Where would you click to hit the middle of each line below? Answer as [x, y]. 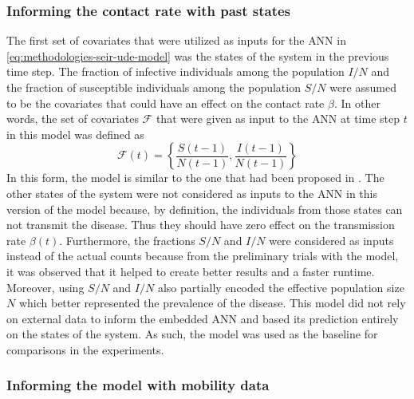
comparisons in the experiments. [85, 349]
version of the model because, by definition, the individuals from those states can [205, 209]
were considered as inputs [331, 240]
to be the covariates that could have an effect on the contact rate [166, 103]
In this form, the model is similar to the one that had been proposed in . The [195, 178]
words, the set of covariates [73, 119]
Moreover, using [45, 287]
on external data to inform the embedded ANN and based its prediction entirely [203, 318]
